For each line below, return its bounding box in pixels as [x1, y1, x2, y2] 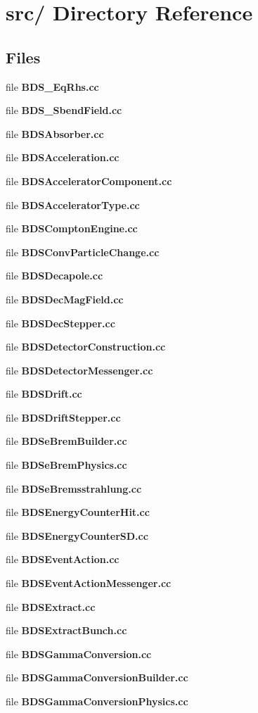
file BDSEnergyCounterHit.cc [6, 505, 150, 519]
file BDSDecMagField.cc [6, 291, 124, 306]
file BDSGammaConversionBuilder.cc [6, 670, 188, 685]
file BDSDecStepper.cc [6, 315, 115, 330]
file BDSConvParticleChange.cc [6, 244, 160, 259]
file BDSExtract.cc [6, 599, 96, 614]
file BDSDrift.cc [6, 386, 82, 401]
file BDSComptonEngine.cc [6, 221, 138, 236]
